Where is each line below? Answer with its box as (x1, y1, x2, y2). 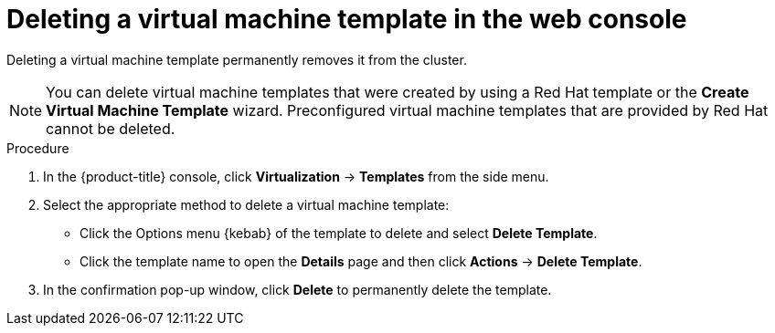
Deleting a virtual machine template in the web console (6, 4, 687, 35)
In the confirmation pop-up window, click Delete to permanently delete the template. (43, 281, 552, 297)
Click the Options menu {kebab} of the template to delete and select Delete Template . (80, 224, 598, 241)
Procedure (6, 140, 69, 156)
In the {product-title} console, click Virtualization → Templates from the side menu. (43, 168, 549, 184)
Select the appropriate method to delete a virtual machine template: (43, 196, 450, 213)
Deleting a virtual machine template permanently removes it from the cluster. (6, 51, 467, 68)
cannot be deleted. (46, 119, 175, 138)
